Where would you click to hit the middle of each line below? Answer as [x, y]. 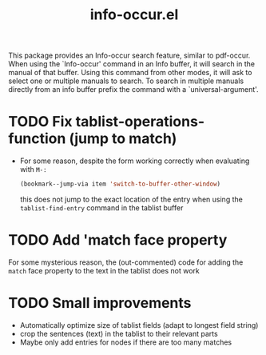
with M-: [33, 170]
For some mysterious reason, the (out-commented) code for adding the [126, 262]
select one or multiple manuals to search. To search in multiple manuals [126, 81]
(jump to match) [123, 139]
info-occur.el [134, 15]
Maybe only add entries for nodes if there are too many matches [126, 342]
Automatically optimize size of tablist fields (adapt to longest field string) [139, 325]
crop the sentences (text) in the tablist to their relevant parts [119, 333]
